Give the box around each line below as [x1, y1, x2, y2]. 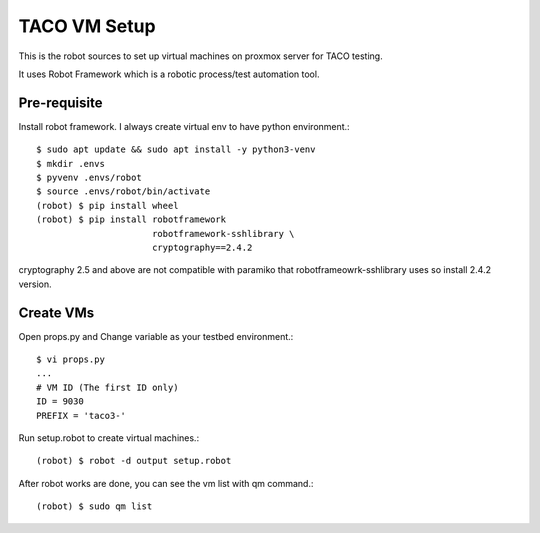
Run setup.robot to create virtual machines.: [18, 432, 200, 444]
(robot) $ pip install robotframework [36, 214, 227, 225]
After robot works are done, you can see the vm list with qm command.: [18, 477, 314, 489]
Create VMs [18, 304, 95, 321]
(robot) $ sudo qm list [36, 501, 153, 512]
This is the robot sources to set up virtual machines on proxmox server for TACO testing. [18, 50, 384, 62]
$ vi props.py [36, 354, 105, 365]
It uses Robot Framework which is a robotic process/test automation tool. [18, 68, 320, 80]
